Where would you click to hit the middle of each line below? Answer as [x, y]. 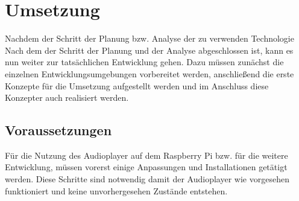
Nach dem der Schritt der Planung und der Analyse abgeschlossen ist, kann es [149, 50]
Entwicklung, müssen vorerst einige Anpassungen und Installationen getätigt [146, 167]
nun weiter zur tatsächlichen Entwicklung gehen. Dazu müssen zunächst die [144, 62]
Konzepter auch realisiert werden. [67, 97]
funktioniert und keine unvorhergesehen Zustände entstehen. [116, 190]
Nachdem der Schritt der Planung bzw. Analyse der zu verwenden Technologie [149, 38]
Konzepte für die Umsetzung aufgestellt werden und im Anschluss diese [137, 85]
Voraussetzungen [58, 130]
